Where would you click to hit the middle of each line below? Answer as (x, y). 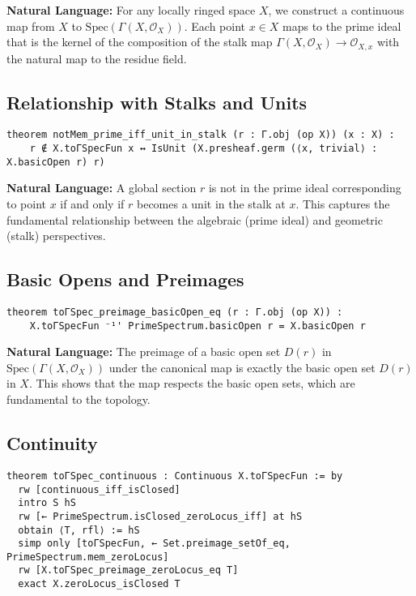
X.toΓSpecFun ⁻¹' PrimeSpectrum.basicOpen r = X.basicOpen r (197, 326)
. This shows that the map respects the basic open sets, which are (192, 383)
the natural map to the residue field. (97, 58)
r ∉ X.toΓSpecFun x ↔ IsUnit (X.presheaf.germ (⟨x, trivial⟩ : (204, 149)
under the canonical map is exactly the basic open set (242, 367)
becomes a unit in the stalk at (211, 204)
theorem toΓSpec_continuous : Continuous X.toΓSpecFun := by (175, 476)
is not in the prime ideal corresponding (305, 188)
